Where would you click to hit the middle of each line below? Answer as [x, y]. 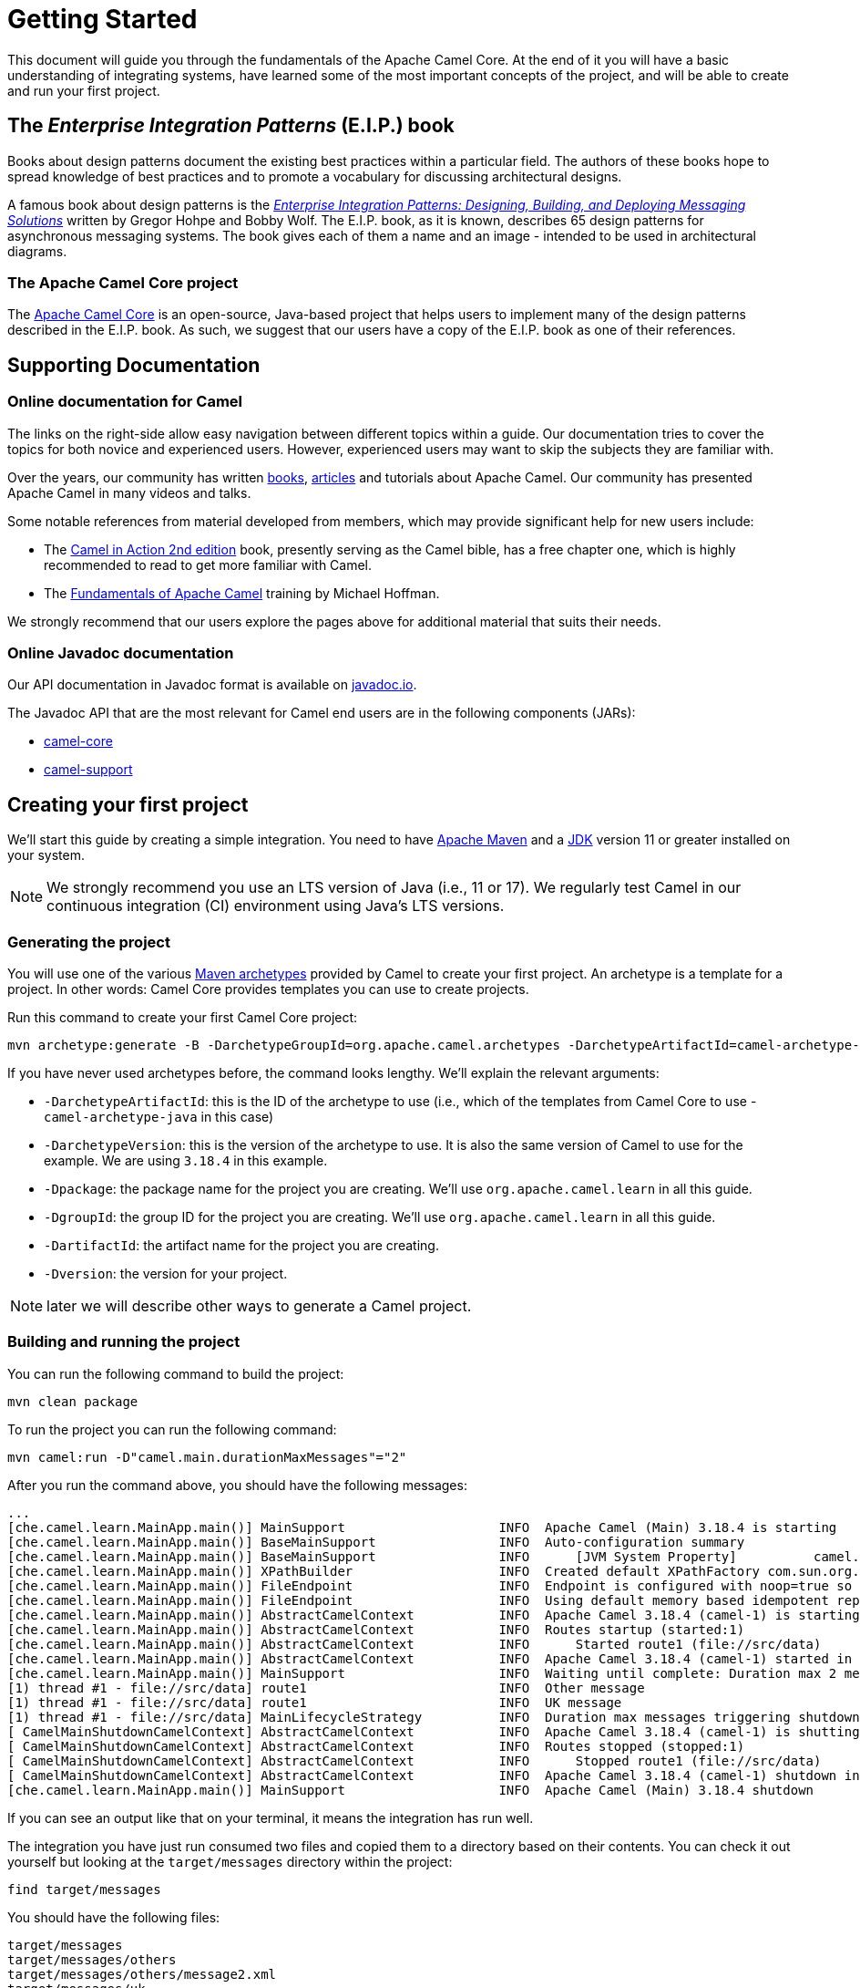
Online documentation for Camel [125, 402]
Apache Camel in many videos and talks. [129, 492]
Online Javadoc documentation [121, 652]
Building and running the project [124, 1342]
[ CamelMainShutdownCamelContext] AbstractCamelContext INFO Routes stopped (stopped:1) [376, 1746]
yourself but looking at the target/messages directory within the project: [230, 1861]
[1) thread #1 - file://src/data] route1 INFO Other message [326, 1688]
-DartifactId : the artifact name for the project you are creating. [241, 1245]
